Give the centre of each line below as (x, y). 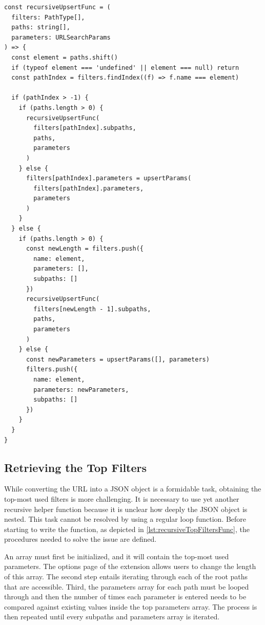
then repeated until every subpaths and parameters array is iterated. (112, 617)
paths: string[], (41, 27)
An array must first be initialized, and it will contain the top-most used (117, 556)
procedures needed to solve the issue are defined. (80, 539)
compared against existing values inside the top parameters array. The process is (131, 606)
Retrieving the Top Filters (76, 467)
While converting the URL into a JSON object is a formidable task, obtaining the (133, 489)
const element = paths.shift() (65, 57)
